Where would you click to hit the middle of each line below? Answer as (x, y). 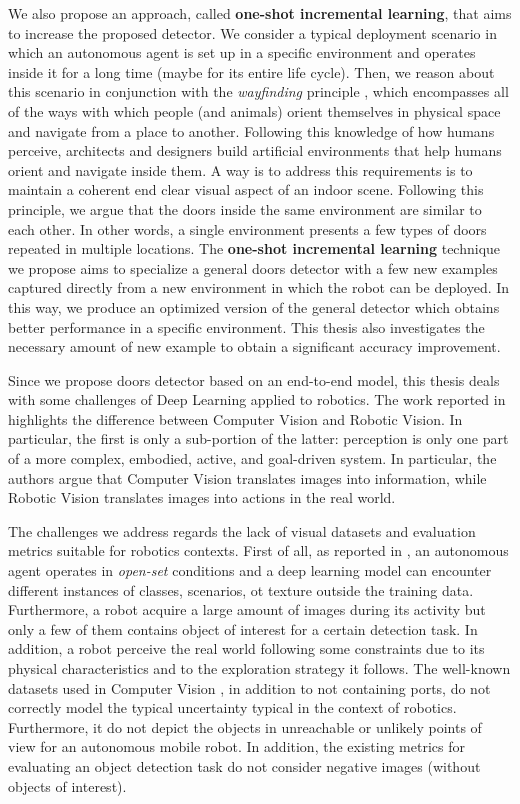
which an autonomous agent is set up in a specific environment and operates (242, 52)
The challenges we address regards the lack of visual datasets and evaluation (242, 530)
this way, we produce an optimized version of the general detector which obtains (254, 306)
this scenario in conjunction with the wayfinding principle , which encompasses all (258, 91)
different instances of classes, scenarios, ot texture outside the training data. (241, 589)
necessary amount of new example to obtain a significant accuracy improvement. (254, 346)
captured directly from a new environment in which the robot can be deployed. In (259, 287)
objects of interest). (67, 785)
